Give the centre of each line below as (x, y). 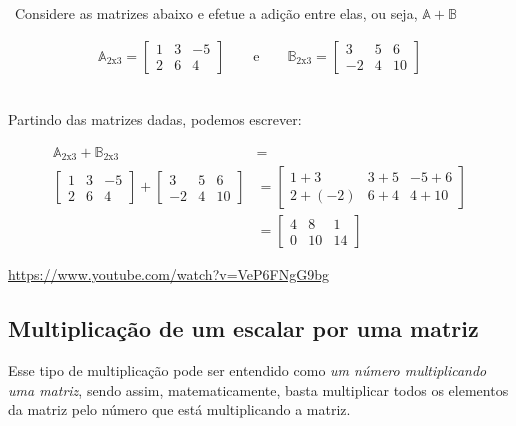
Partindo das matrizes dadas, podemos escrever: (155, 119)
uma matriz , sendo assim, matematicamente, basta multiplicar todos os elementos (258, 389)
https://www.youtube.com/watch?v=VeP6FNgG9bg (169, 274)
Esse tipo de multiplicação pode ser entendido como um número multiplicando (247, 370)
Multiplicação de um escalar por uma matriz (243, 328)
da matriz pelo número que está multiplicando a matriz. (179, 409)
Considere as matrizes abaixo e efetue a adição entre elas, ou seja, (216, 13)
